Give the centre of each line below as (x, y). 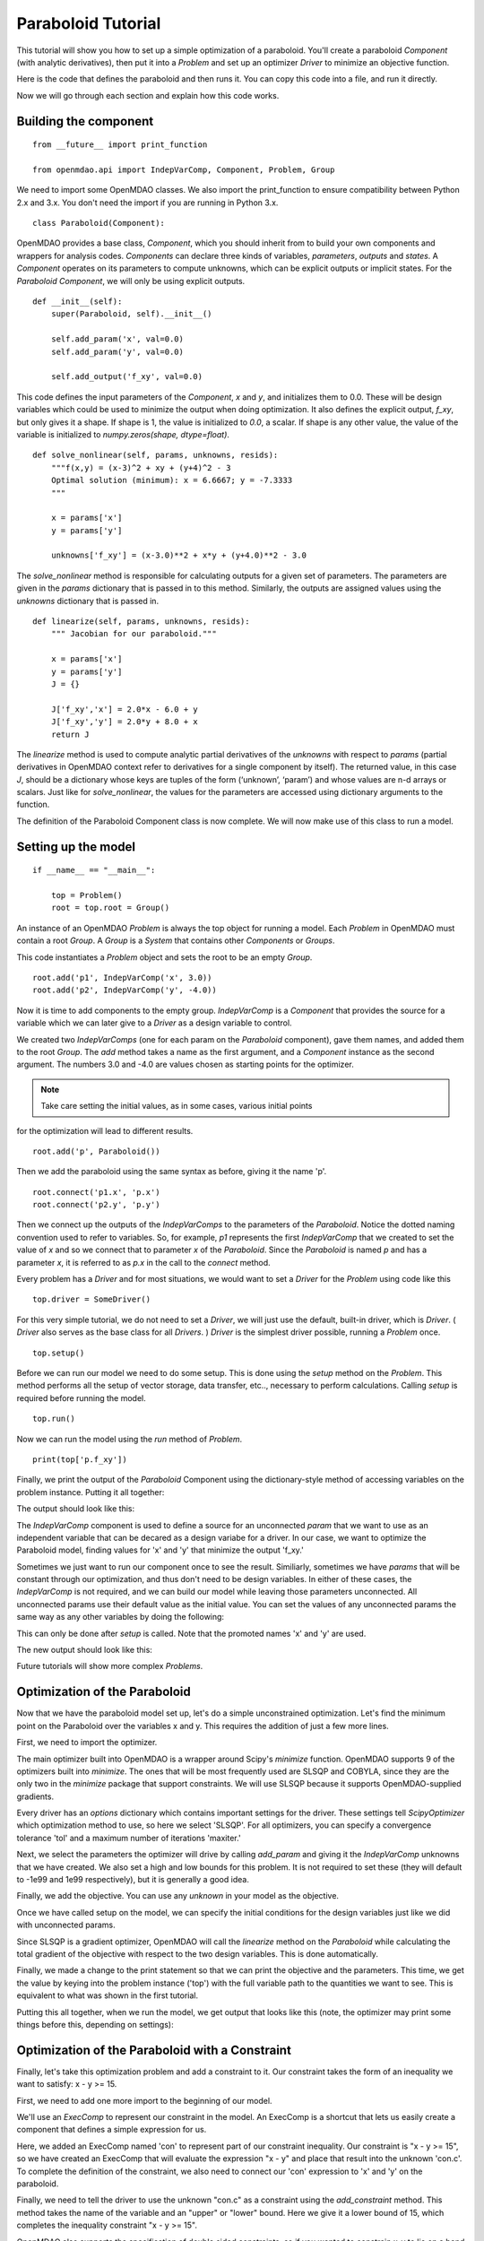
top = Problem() (86, 896)
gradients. (35, 1796)
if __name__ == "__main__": (94, 870)
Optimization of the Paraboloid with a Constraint (154, 2050)
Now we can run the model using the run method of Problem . (130, 1439)
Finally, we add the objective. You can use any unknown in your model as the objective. (178, 1896)
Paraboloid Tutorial (89, 23)
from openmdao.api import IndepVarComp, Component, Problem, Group (184, 169)
